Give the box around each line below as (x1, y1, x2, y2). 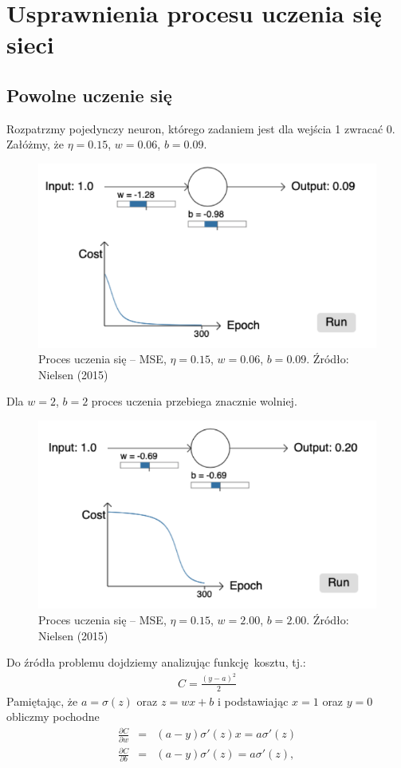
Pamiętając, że (6, 692, 78, 709)
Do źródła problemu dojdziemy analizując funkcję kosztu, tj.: (6, 654, 306, 671)
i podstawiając (218, 692, 289, 709)
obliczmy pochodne (6, 708, 100, 725)
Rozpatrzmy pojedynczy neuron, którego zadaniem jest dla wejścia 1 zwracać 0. (6, 120, 395, 137)
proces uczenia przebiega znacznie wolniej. (91, 393, 297, 410)
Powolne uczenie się (6, 82, 172, 107)
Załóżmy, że (6, 136, 64, 152)
